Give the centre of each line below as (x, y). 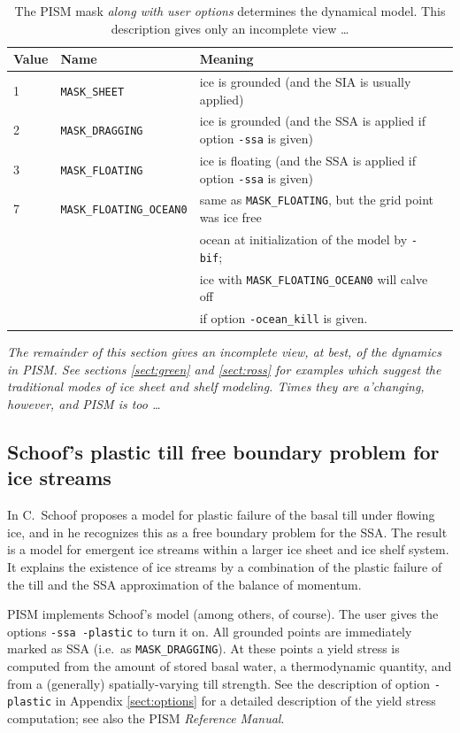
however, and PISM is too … (84, 403)
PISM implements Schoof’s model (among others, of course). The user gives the (223, 614)
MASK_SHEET (92, 92)
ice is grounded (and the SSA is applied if (312, 121)
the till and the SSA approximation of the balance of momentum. (184, 584)
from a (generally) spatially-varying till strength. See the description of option (219, 683)
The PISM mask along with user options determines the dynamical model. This (230, 11)
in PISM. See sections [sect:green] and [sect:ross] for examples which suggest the (224, 369)
